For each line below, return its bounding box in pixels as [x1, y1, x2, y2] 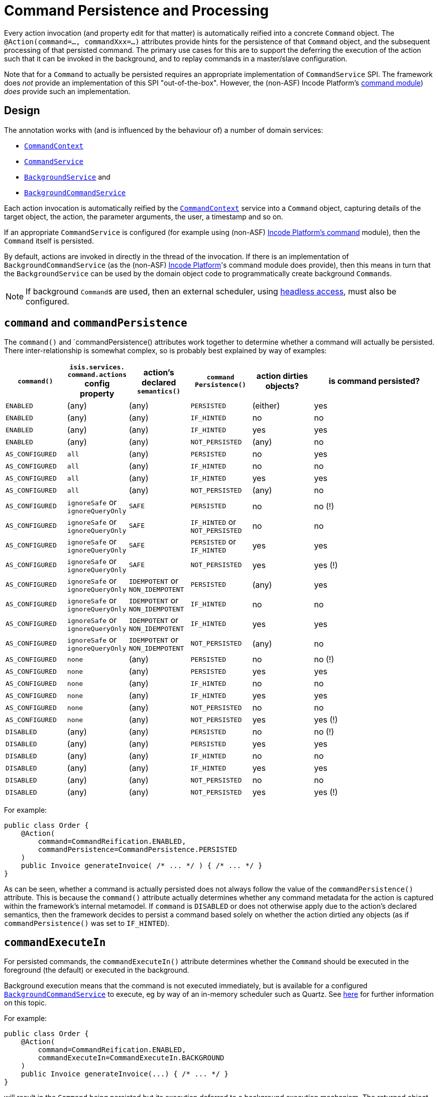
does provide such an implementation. [4, 87, 131, 96]
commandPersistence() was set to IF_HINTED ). [4, 919, 170, 928]
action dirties [256, 371, 308, 381]
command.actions [67, 371, 127, 379]
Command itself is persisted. [4, 236, 94, 245]
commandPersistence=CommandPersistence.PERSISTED [38, 845, 237, 854]
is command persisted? [328, 376, 420, 386]
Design [4, 104, 40, 117]
